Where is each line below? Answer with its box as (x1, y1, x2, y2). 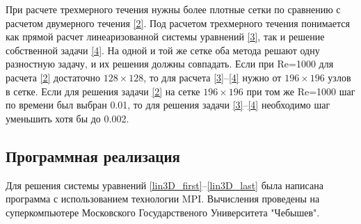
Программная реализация (6, 145, 180, 166)
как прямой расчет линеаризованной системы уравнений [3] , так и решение (6, 29, 325, 44)
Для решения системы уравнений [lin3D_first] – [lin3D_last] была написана (6, 177, 323, 192)
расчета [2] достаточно (6, 70, 100, 84)
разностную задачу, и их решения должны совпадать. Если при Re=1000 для (6, 56, 334, 71)
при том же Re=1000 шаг (246, 83, 355, 98)
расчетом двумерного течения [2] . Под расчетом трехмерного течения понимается (6, 15, 350, 30)
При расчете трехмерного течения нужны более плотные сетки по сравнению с (6, 2, 341, 16)
